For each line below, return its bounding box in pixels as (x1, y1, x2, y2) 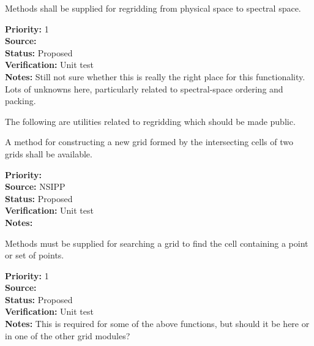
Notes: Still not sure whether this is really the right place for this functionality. (5, 70, 305, 83)
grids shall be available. (5, 147, 92, 160)
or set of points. (5, 249, 64, 261)
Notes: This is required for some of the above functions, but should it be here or (5, 317, 310, 330)
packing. (5, 94, 36, 107)
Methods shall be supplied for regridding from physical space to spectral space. (5, 2, 301, 14)
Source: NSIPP (5, 180, 65, 193)
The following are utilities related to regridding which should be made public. (5, 115, 296, 127)
